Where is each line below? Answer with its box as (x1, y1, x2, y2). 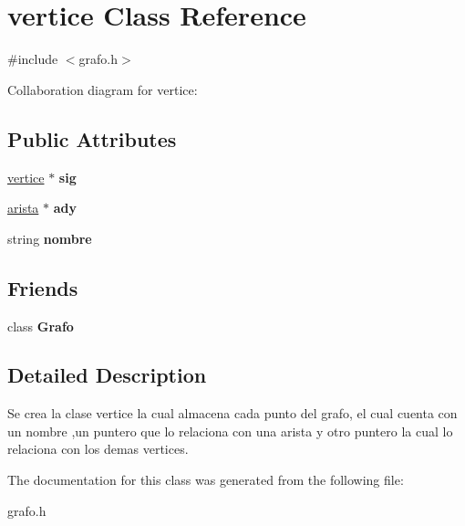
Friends (7, 273, 78, 301)
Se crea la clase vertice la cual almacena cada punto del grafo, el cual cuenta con (7, 404, 458, 423)
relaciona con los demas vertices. (7, 439, 189, 458)
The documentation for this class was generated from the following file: (7, 470, 404, 489)
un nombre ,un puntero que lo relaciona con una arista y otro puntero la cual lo (7, 421, 453, 440)
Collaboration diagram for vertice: (7, 79, 198, 99)
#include (7, 49, 58, 68)
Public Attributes (7, 124, 177, 153)
